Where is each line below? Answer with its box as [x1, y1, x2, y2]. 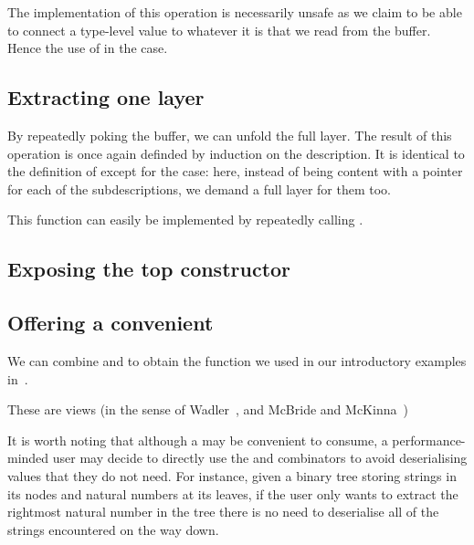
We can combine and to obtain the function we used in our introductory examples [7, 351, 467, 370]
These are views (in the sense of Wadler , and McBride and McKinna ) [7, 400, 408, 419]
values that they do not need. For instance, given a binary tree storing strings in [7, 466, 457, 485]
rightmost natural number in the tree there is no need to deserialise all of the [7, 502, 439, 521]
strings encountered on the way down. [7, 519, 219, 539]
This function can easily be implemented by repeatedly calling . [7, 210, 363, 229]
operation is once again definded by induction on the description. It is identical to [7, 143, 465, 162]
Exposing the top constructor [7, 255, 291, 283]
